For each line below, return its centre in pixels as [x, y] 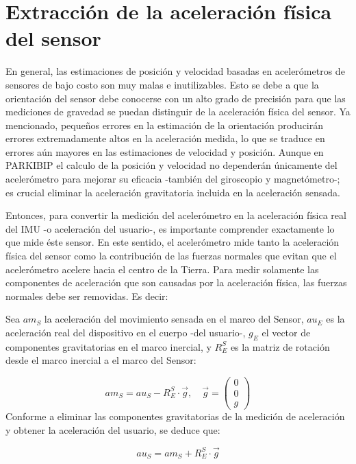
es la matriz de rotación [280, 346]
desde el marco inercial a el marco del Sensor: [101, 360]
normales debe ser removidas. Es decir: [87, 295]
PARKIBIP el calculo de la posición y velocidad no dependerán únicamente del [171, 165]
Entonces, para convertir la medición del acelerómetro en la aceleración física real [176, 215]
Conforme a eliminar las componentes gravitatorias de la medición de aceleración [175, 416]
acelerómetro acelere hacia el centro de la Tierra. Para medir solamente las [162, 269]
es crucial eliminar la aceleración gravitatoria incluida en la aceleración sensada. [173, 192]
